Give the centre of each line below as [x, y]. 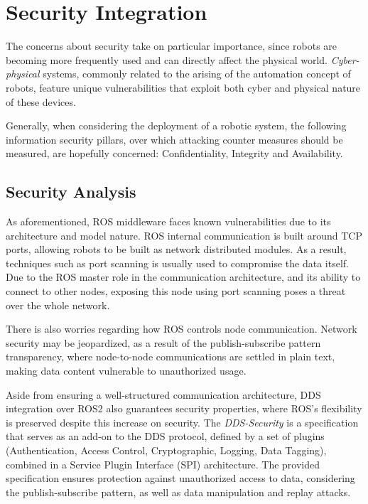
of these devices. [41, 101]
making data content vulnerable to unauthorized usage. [126, 371]
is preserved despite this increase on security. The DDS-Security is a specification [182, 422]
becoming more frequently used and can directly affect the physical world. [167, 59]
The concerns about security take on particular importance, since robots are [172, 46]
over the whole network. [58, 305]
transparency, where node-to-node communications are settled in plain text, [171, 356]
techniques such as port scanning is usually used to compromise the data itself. [177, 263]
